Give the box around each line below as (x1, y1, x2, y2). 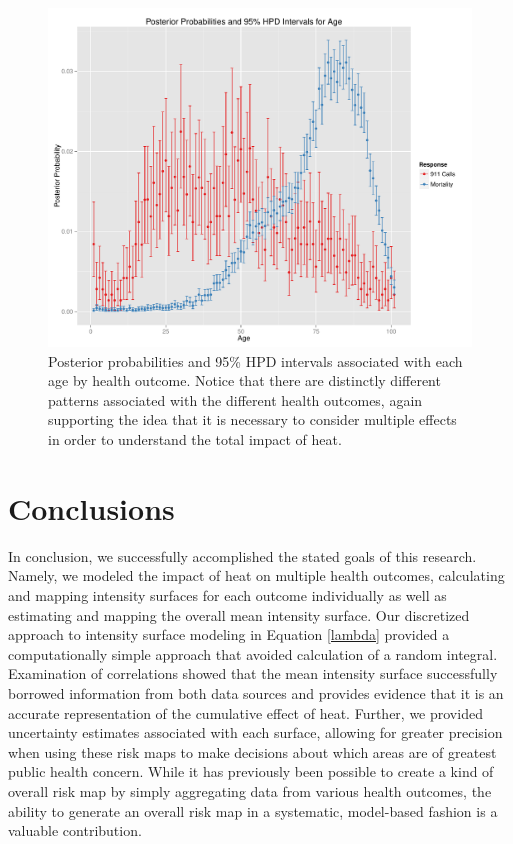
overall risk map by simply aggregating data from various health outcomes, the (8, 780, 492, 801)
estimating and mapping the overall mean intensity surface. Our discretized (8, 604, 470, 625)
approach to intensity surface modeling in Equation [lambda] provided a (8, 624, 450, 645)
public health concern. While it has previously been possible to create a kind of (8, 761, 494, 782)
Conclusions (8, 487, 175, 528)
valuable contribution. (8, 820, 142, 841)
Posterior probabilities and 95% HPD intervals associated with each (48, 350, 463, 371)
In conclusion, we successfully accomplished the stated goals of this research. (8, 545, 477, 566)
